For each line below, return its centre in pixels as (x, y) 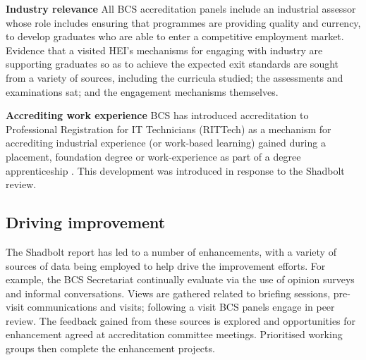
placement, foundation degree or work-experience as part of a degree (153, 156)
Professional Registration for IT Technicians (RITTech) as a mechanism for (169, 129)
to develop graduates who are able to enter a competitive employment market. (175, 36)
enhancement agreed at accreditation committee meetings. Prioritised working (174, 334)
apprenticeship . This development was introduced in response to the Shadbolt (175, 170)
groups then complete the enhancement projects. (110, 348)
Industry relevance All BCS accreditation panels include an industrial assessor (181, 8)
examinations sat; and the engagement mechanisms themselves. (142, 91)
